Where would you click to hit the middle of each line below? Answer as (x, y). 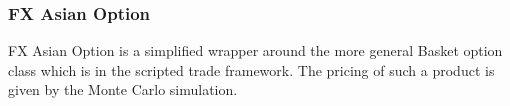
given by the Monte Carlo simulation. (123, 89)
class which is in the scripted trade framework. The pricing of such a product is (251, 69)
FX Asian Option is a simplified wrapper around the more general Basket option (255, 50)
